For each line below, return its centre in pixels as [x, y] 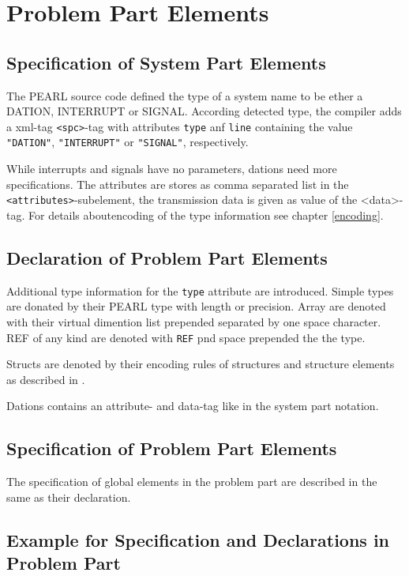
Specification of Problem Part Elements [172, 448]
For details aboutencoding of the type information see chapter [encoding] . [206, 215]
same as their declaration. [69, 497]
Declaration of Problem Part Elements [167, 257]
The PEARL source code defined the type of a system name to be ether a [185, 95]
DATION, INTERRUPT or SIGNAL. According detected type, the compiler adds [204, 111]
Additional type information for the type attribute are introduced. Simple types [200, 290]
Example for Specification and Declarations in [198, 539]
